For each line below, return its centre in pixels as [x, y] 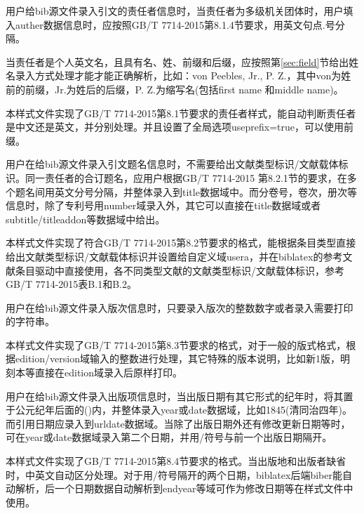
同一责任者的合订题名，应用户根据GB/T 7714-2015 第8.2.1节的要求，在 [186, 177]
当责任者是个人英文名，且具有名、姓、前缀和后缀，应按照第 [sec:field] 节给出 [177, 61]
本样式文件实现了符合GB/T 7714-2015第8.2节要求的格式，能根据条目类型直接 [181, 243]
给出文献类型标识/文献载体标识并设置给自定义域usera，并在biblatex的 [164, 256]
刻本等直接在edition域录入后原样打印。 [94, 373]
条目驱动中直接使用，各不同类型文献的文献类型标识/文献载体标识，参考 [180, 270]
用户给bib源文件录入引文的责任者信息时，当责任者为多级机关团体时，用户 [175, 11]
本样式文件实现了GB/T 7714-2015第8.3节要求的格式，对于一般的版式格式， [176, 344]
